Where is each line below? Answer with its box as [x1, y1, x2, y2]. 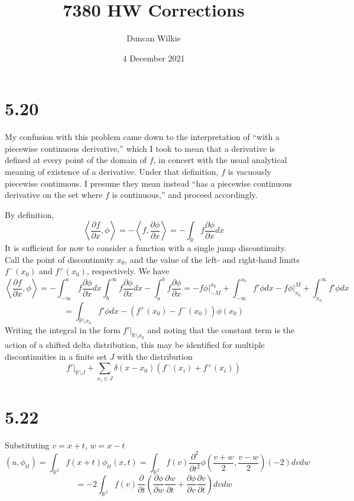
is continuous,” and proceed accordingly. [112, 188, 258, 201]
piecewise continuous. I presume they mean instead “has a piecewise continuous [5, 177, 293, 189]
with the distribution [117, 350, 193, 362]
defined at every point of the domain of [5, 154, 147, 166]
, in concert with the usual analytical [153, 154, 287, 166]
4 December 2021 [122, 51, 185, 64]
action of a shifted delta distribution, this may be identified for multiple [5, 339, 265, 351]
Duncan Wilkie [126, 32, 181, 44]
